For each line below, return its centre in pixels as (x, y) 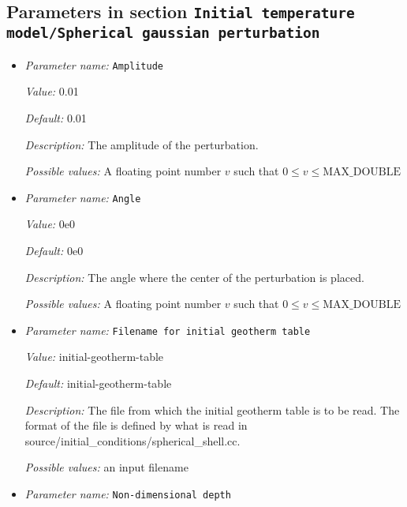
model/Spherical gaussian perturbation (163, 33)
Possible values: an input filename (106, 467)
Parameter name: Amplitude (94, 64)
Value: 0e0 (50, 224)
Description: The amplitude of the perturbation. (142, 144)
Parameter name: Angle (83, 197)
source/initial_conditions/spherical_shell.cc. (133, 440)
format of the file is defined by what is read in (136, 425)
